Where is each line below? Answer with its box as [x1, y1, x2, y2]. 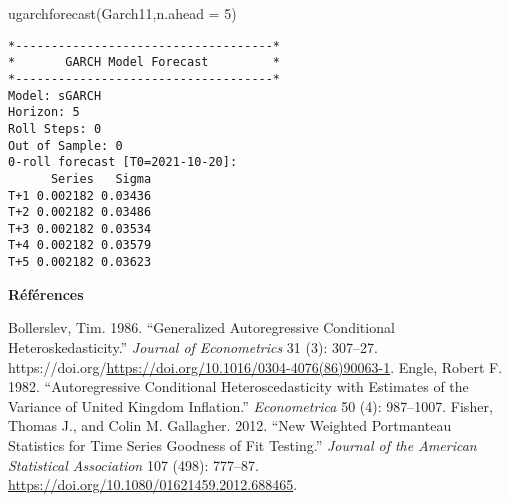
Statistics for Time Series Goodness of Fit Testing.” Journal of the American [8, 434, 477, 455]
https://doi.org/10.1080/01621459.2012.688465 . [8, 474, 298, 495]
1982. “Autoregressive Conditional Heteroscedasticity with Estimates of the [8, 376, 469, 397]
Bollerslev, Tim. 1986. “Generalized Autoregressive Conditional [8, 317, 395, 338]
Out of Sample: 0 [8, 138, 123, 153]
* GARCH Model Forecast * [8, 55, 281, 70]
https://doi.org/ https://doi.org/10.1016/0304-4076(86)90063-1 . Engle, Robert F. [8, 356, 503, 377]
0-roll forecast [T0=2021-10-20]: [8, 155, 238, 170]
